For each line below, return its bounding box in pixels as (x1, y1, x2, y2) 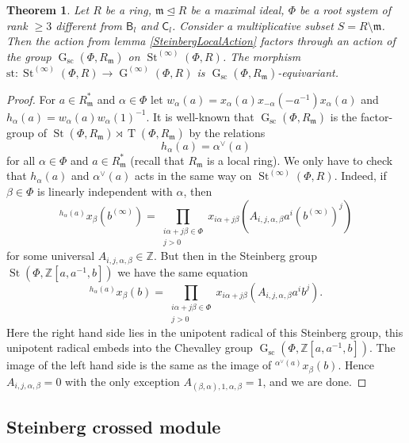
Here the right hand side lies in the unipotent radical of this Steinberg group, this (6, 323, 403, 340)
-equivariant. (277, 63, 339, 80)
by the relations (189, 124, 266, 140)
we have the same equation (117, 263, 248, 280)
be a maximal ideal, (190, 2, 285, 17)
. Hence (338, 357, 374, 373)
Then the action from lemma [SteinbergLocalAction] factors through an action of (6, 32, 396, 49)
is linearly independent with (37, 183, 173, 200)
